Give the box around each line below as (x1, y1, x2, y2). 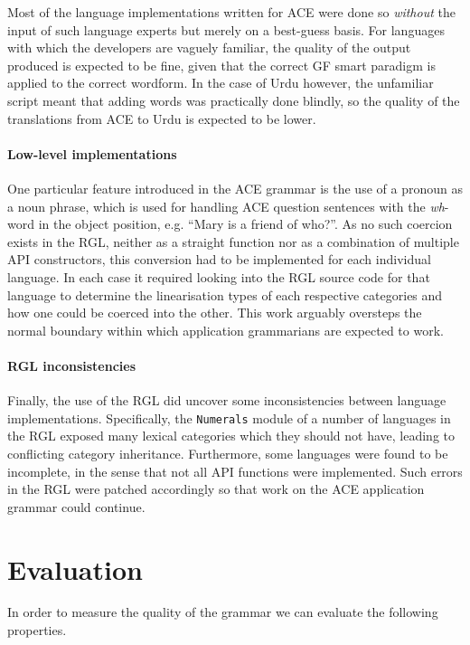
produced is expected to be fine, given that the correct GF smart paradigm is (7, 55, 436, 74)
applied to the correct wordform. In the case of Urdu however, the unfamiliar (7, 73, 434, 92)
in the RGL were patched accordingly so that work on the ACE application (7, 479, 425, 498)
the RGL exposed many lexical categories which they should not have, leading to (7, 426, 456, 445)
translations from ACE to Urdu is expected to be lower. (7, 109, 316, 128)
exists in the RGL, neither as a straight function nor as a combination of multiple (7, 232, 459, 251)
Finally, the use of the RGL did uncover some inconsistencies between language (7, 391, 446, 410)
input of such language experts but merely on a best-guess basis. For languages (7, 20, 445, 39)
